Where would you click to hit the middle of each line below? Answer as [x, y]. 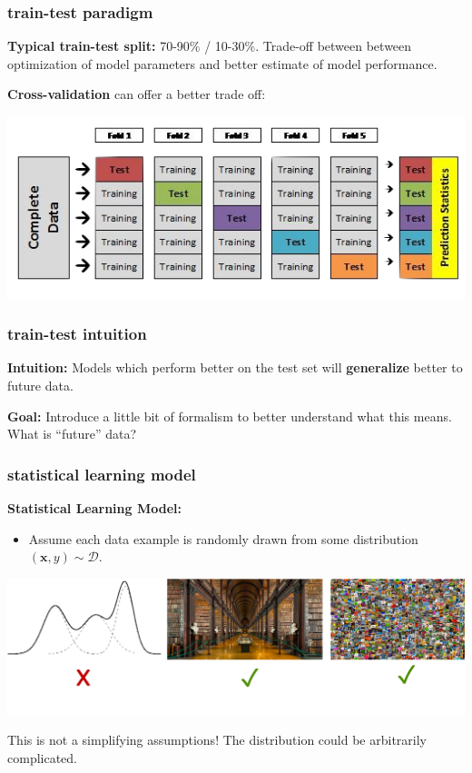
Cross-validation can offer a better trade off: [137, 94]
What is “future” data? [72, 434]
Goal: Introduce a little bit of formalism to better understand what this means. [230, 416]
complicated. [42, 758]
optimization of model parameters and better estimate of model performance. [222, 63]
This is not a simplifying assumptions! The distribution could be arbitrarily [217, 740]
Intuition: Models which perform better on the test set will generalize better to [235, 367]
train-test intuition [77, 334]
